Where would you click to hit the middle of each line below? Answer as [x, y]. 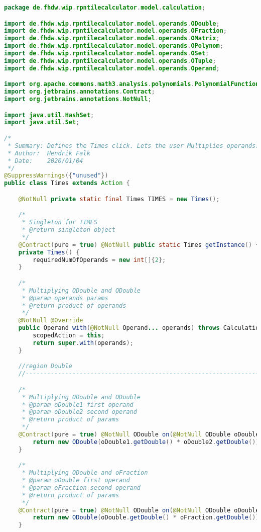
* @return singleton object [69, 230]
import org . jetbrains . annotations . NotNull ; [78, 99]
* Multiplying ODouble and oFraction [85, 473]
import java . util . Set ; [42, 122]
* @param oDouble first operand [76, 480]
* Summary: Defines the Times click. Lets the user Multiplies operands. [134, 146]
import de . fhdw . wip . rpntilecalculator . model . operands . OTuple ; [110, 61]
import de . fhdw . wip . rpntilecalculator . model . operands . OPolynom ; [114, 46]
